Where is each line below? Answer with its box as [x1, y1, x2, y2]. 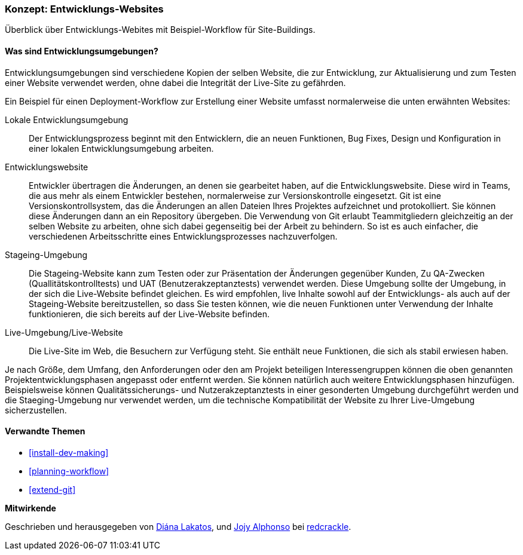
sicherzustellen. [5, 404, 67, 415]
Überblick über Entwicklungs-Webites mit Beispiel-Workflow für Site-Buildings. [5, 24, 316, 35]
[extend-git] [29, 484, 76, 495]
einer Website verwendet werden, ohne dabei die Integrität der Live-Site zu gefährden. [5, 77, 346, 88]
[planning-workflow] [29, 465, 109, 476]
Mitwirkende [5, 502, 56, 513]
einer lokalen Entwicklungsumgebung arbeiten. [29, 143, 214, 154]
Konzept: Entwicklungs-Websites [5, 3, 164, 15]
